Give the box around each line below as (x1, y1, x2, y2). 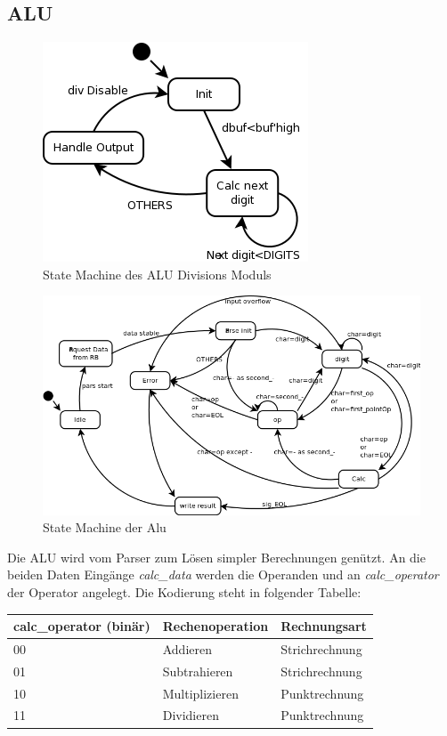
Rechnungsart (280, 617, 367, 635)
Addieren (162, 639, 212, 658)
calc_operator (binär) (13, 617, 150, 635)
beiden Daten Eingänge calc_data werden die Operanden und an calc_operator (7, 565, 439, 584)
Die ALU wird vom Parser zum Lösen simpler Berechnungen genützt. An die (7, 547, 426, 566)
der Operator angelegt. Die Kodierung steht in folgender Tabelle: (7, 583, 362, 602)
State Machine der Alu (43, 518, 167, 537)
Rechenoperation (162, 617, 269, 635)
